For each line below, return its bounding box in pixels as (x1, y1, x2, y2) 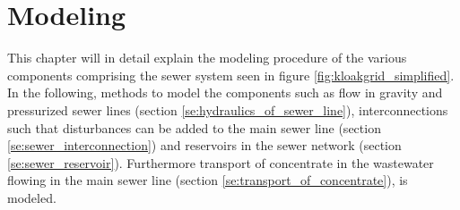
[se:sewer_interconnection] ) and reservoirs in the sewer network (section (7, 136, 402, 155)
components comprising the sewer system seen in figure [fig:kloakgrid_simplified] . (7, 65, 455, 84)
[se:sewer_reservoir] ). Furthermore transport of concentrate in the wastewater (7, 153, 434, 172)
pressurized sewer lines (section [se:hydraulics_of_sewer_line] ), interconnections (7, 100, 448, 119)
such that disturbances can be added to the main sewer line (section (7, 118, 381, 137)
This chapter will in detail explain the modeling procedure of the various (7, 48, 407, 67)
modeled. (7, 188, 56, 206)
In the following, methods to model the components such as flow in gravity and (7, 83, 443, 102)
